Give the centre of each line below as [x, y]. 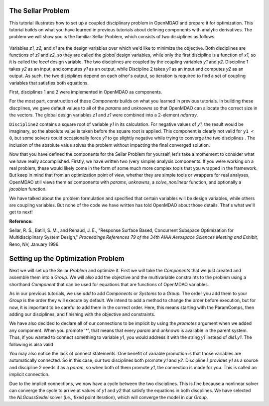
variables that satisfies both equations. [49, 83]
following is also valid [31, 344]
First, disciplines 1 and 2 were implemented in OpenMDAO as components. [86, 92]
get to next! [21, 212]
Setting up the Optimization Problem [67, 258]
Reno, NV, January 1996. [34, 244]
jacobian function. [28, 189]
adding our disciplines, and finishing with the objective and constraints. [82, 314]
